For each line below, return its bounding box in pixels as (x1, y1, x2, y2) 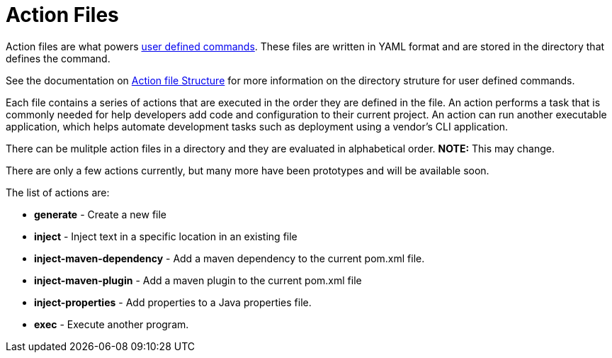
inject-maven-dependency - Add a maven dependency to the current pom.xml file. (34, 252, 425, 264)
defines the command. (6, 52, 110, 65)
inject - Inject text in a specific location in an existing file (34, 230, 297, 242)
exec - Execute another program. (34, 318, 189, 330)
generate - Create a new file (34, 208, 166, 220)
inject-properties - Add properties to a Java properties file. (34, 296, 312, 308)
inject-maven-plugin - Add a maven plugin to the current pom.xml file (34, 274, 362, 286)
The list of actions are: (6, 186, 110, 198)
